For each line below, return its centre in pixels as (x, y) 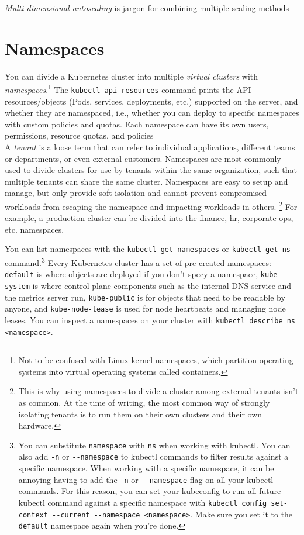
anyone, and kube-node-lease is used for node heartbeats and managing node (145, 308)
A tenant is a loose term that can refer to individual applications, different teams (150, 147)
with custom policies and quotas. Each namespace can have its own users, (137, 124)
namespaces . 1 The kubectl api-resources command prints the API (128, 89)
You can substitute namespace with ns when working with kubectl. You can (154, 445)
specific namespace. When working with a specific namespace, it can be (146, 468)
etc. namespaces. (34, 229)
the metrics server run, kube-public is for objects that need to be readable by (145, 297)
